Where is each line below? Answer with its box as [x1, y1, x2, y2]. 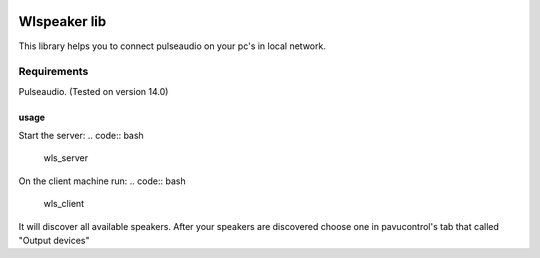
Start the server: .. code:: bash [18, 130, 144, 142]
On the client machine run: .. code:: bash [18, 175, 186, 187]
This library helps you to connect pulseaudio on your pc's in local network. [18, 40, 327, 52]
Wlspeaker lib [18, 13, 107, 30]
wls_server [43, 152, 89, 164]
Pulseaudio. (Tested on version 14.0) [18, 85, 169, 97]
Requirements [18, 65, 89, 79]
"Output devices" [18, 235, 90, 246]
